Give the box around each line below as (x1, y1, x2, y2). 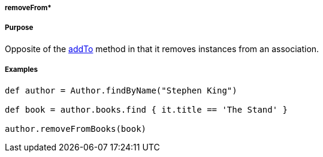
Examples (5, 65, 38, 74)
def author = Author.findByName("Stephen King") (5, 85, 237, 95)
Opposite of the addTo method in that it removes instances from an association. (5, 43, 319, 54)
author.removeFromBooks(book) (5, 123, 147, 134)
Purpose (5, 23, 34, 32)
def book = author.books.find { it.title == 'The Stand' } (5, 104, 288, 114)
